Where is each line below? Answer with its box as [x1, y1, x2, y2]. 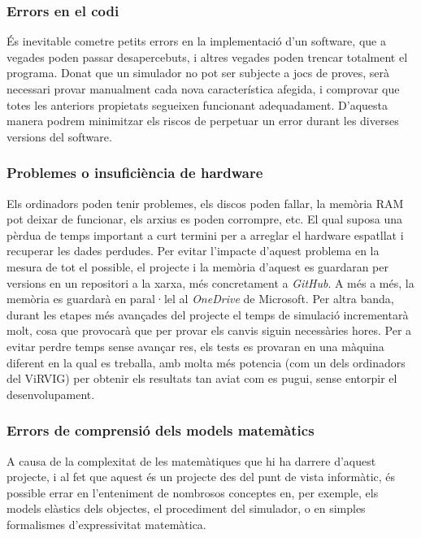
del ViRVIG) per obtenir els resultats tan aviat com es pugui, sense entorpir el [7, 370, 397, 387]
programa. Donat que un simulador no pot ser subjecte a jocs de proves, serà [7, 64, 390, 81]
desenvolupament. [7, 385, 95, 402]
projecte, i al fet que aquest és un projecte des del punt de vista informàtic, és [7, 468, 396, 485]
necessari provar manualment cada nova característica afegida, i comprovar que [7, 80, 400, 97]
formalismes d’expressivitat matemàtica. [7, 515, 206, 532]
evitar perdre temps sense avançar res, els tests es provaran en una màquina [7, 337, 384, 354]
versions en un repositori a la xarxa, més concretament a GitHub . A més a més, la [7, 274, 414, 291]
